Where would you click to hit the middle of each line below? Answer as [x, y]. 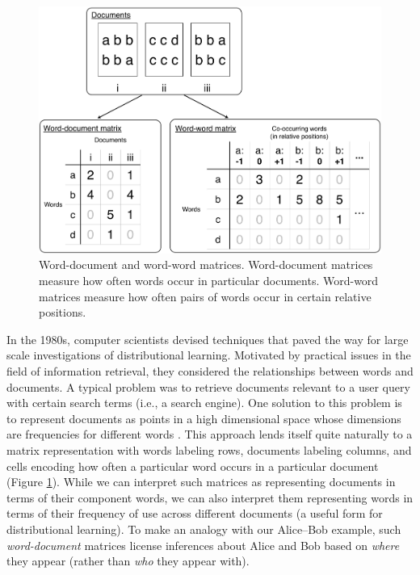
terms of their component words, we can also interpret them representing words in [210, 497]
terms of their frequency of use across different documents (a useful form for [195, 513]
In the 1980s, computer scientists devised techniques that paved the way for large [208, 339]
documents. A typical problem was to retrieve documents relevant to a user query [208, 386]
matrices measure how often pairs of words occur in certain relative [205, 296]
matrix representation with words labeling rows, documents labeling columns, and [209, 450]
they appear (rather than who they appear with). [128, 561]
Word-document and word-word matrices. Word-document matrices [206, 264]
